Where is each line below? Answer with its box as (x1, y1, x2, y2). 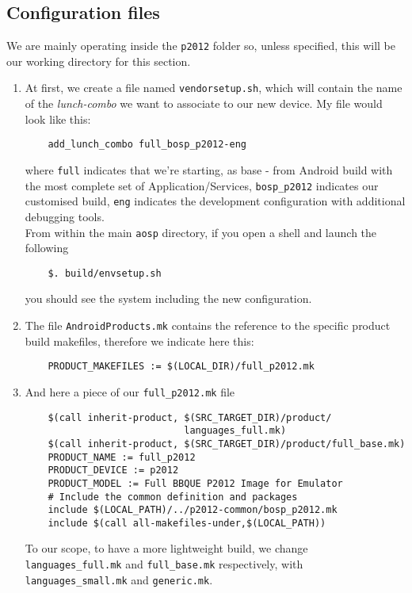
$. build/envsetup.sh (48, 267, 162, 279)
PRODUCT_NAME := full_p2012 (48, 451, 196, 463)
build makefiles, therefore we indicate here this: (25, 332, 254, 349)
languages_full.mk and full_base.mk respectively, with (25, 556, 303, 572)
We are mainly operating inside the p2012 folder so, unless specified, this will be (6, 37, 395, 54)
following (25, 239, 69, 256)
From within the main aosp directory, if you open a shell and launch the (25, 224, 377, 240)
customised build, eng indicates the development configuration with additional (25, 193, 406, 209)
